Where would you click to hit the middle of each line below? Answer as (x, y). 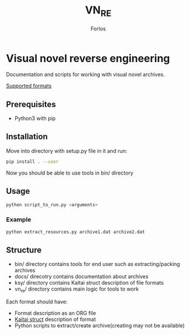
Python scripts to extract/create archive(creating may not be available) (100, 326)
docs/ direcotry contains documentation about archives (82, 276)
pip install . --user (32, 162)
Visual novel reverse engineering (88, 58)
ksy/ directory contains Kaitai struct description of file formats (89, 283)
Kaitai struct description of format (55, 319)
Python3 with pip (35, 118)
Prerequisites (31, 104)
